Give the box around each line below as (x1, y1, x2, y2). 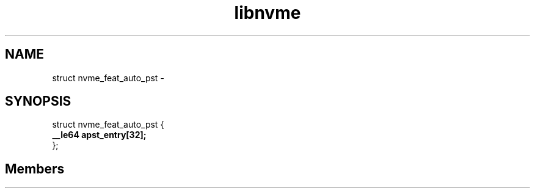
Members (5, 161, 65, 177)
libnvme (234, 2, 301, 23)
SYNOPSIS (5, 93, 71, 109)
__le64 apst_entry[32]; (52, 129, 147, 140)
